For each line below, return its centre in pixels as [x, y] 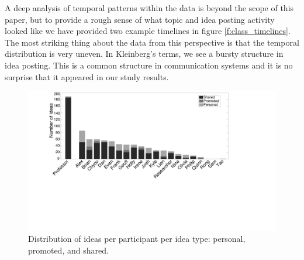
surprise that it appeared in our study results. [87, 76]
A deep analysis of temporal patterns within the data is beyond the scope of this [149, 8]
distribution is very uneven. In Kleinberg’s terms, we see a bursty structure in [144, 54]
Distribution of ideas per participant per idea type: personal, [137, 239]
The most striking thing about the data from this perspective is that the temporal [152, 42]
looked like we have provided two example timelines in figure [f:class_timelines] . [148, 31]
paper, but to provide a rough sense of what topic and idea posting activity [140, 19]
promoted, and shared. [68, 250]
